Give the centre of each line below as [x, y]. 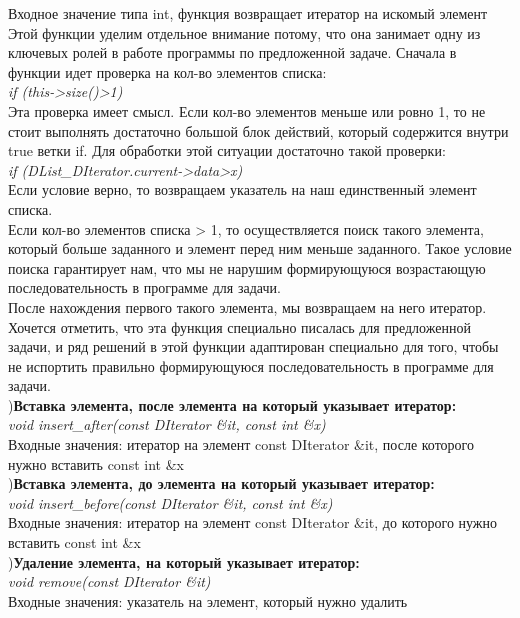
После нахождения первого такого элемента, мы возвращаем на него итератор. [247, 306]
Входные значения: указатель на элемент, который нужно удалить [208, 600]
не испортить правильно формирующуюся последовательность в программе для [251, 365]
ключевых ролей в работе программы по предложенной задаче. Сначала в [232, 52]
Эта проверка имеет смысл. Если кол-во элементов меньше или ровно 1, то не [247, 110]
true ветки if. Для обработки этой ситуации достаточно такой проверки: [227, 150]
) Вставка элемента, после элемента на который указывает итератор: [232, 404]
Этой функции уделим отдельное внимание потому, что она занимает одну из [244, 32]
